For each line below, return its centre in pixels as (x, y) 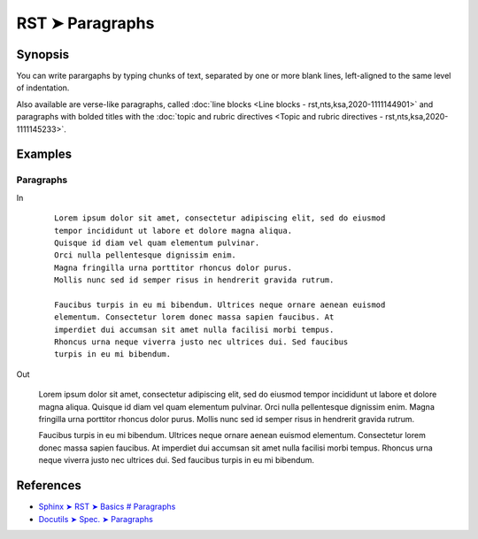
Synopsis (43, 54)
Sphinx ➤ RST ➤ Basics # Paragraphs (107, 507)
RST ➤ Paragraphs (85, 23)
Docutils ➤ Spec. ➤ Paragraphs (96, 519)
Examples (44, 154)
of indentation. (43, 88)
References (49, 485)
